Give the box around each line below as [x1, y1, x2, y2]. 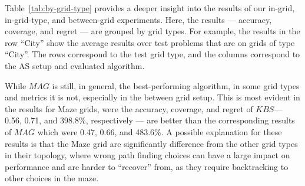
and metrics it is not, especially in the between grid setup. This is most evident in [5, 91, 300, 103]
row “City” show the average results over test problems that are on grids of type [5, 36, 295, 48]
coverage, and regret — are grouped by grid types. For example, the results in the [5, 25, 300, 37]
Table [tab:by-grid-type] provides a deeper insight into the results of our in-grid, [5, 2, 295, 14]
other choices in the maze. [5, 172, 99, 184]
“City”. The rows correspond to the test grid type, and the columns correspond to [5, 48, 300, 60]
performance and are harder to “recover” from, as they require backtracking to [5, 160, 289, 172]
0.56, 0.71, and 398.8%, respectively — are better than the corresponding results [5, 114, 295, 126]
